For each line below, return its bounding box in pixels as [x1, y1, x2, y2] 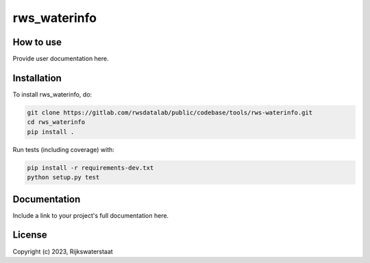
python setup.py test [27, 173, 100, 181]
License [12, 229, 47, 241]
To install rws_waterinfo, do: [12, 90, 92, 99]
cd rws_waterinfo [27, 118, 86, 126]
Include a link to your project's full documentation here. [12, 211, 169, 219]
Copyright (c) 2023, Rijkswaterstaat [12, 247, 113, 255]
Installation [12, 72, 62, 84]
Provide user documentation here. [12, 55, 109, 63]
